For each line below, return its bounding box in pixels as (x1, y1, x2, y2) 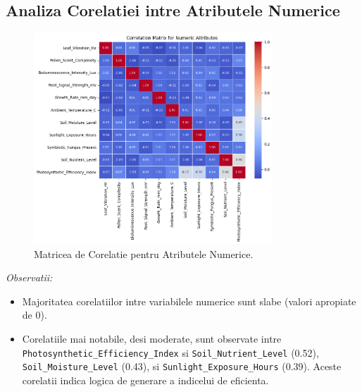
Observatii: (6, 270, 53, 285)
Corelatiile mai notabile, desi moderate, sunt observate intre (22, 331, 282, 345)
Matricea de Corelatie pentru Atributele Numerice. (34, 246, 254, 261)
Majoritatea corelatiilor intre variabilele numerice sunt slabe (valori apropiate (22, 293, 356, 308)
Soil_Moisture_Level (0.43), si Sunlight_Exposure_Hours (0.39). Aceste (22, 359, 342, 374)
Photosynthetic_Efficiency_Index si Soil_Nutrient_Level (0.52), (22, 345, 319, 360)
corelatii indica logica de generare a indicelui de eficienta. (22, 372, 269, 387)
